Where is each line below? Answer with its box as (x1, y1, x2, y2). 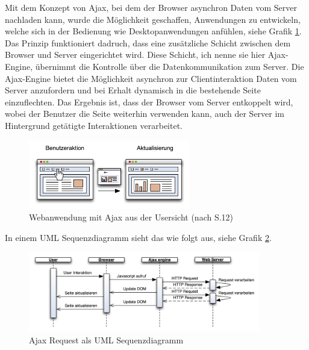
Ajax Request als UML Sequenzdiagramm (29, 333, 184, 346)
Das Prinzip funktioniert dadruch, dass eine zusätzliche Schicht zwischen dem (5, 36, 291, 49)
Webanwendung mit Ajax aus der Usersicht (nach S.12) (29, 211, 234, 223)
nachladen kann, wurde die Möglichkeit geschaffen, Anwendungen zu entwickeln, (5, 13, 301, 25)
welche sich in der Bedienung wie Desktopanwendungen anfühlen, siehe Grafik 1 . (5, 25, 302, 37)
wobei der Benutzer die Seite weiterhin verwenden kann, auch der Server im (5, 107, 285, 120)
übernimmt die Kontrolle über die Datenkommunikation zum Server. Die (35, 60, 304, 72)
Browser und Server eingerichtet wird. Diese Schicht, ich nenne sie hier (5, 48, 266, 61)
